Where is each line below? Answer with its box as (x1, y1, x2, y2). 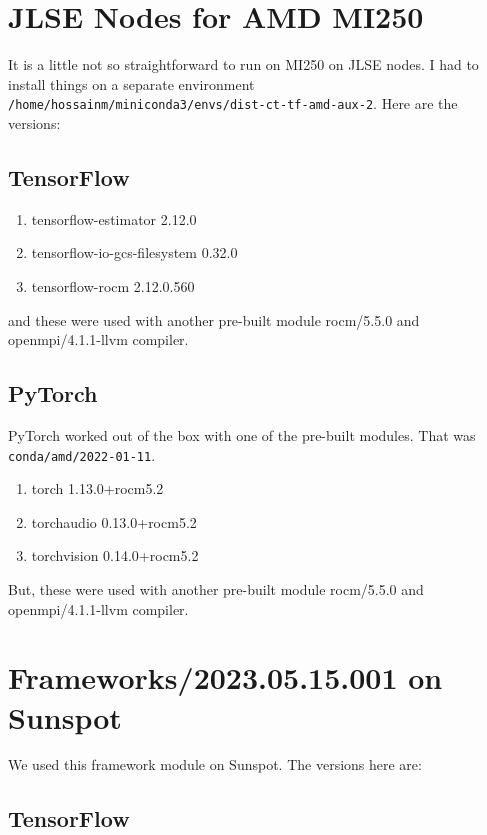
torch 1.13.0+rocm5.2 (31, 478, 164, 499)
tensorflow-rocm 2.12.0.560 (31, 275, 195, 296)
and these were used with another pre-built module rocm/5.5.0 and (8, 309, 420, 330)
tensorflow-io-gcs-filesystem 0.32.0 (31, 242, 238, 263)
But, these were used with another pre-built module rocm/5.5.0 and (8, 578, 424, 599)
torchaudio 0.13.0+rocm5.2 (31, 511, 197, 532)
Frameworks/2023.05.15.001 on (8, 657, 443, 698)
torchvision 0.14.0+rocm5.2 (31, 545, 199, 566)
